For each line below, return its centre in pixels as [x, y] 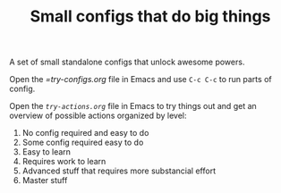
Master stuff [45, 180]
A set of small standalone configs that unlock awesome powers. [127, 62]
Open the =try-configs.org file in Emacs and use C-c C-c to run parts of [140, 80]
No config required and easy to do [85, 133]
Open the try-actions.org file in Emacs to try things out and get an [133, 106]
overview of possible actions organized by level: [98, 116]
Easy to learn [47, 152]
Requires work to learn [64, 162]
